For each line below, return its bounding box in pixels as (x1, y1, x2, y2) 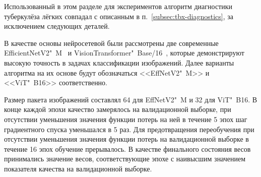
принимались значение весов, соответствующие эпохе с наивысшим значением (4, 153, 246, 164)
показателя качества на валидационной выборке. (4, 163, 152, 173)
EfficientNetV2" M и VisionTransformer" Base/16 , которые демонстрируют (4, 47, 244, 58)
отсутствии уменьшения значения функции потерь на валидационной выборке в (4, 134, 249, 144)
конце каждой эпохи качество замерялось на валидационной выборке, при (4, 104, 231, 114)
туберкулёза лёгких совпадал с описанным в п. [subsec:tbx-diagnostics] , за (4, 11, 234, 21)
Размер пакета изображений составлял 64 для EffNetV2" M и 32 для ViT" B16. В (4, 94, 257, 104)
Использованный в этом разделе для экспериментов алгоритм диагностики (4, 1, 233, 11)
